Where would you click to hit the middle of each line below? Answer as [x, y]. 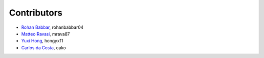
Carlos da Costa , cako [44, 48]
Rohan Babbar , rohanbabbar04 [52, 27]
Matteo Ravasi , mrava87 [46, 34]
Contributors [36, 13]
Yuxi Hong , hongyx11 [42, 41]
